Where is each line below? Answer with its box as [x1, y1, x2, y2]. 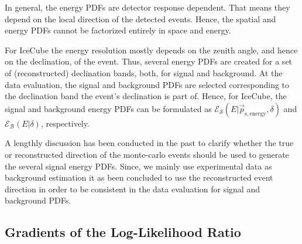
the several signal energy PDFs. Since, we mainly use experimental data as [5, 160, 272, 172]
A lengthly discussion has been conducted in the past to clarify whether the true [5, 137, 294, 149]
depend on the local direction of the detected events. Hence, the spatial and [5, 12, 276, 25]
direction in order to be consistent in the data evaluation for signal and [5, 182, 260, 195]
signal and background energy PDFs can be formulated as [5, 102, 212, 114]
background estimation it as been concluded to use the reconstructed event [5, 171, 273, 184]
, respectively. [40, 117, 90, 129]
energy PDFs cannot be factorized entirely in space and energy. [5, 24, 231, 36]
